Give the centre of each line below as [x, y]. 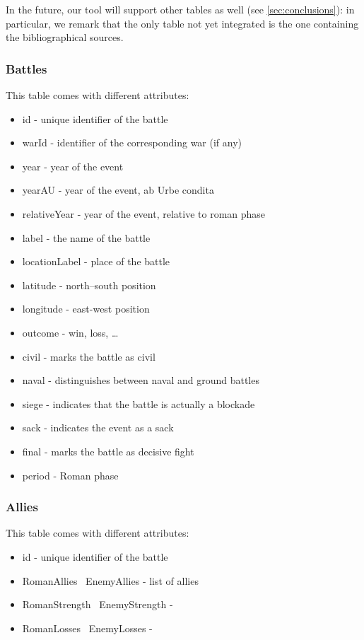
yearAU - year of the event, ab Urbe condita [118, 190]
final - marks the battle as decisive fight [108, 451]
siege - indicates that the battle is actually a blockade [139, 403]
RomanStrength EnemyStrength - [98, 604]
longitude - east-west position [86, 309]
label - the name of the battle [86, 237]
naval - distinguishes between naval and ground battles [141, 380]
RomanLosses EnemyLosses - [87, 628]
